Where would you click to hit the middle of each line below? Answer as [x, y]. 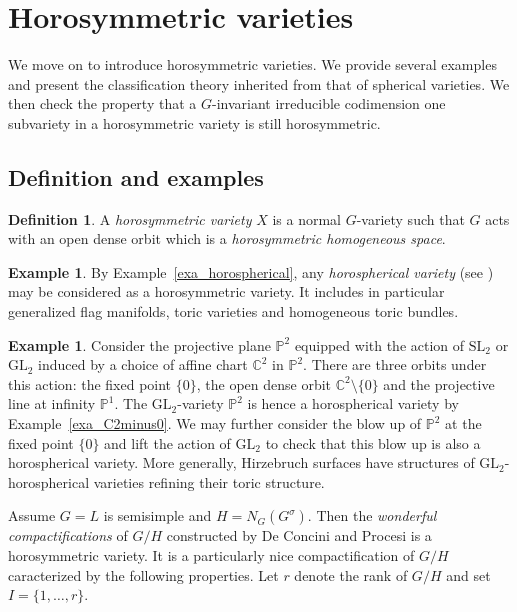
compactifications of [68, 535]
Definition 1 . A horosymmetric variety [130, 218]
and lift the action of [167, 442]
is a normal [306, 218]
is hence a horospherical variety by [353, 403]
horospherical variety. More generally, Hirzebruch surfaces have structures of [241, 462]
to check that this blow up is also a [373, 442]
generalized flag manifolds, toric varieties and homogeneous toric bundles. [233, 311]
